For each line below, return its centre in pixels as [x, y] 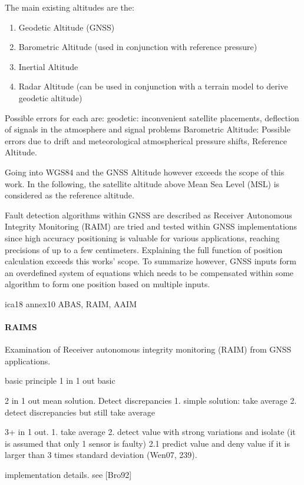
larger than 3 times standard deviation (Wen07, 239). [101, 455]
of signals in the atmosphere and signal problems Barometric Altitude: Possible [148, 129]
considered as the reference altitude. [70, 195]
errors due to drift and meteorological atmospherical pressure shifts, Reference [146, 140]
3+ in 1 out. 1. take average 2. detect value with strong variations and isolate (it [150, 432]
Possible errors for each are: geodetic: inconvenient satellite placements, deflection [152, 117]
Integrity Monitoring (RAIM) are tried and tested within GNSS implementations [151, 226]
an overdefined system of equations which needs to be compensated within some [149, 272]
